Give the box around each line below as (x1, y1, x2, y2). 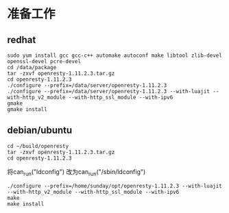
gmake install (7, 106, 48, 113)
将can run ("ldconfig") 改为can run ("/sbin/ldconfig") (7, 167, 146, 177)
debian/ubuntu (7, 125, 73, 136)
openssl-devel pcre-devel (7, 58, 81, 65)
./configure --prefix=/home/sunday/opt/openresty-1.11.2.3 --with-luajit (7, 182, 223, 189)
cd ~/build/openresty (7, 142, 69, 149)
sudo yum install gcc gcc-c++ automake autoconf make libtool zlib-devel (7, 52, 223, 59)
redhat (7, 34, 36, 45)
